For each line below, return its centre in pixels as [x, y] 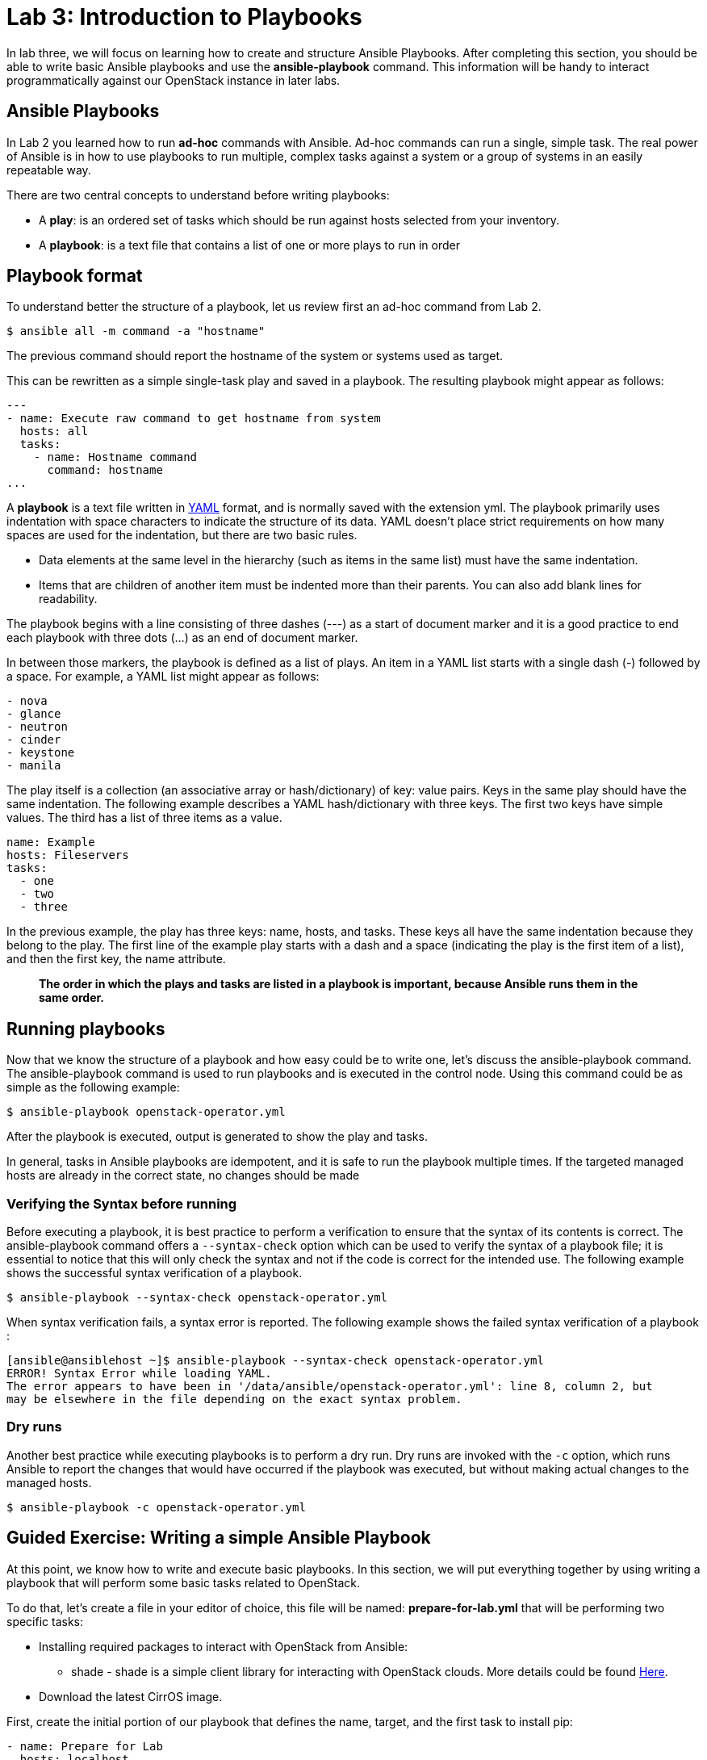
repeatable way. [49, 170]
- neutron [37, 727]
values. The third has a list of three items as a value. [144, 818]
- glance [34, 714]
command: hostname [105, 470]
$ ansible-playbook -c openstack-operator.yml [156, 1507]
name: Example [51, 842]
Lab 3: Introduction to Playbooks [184, 17]
